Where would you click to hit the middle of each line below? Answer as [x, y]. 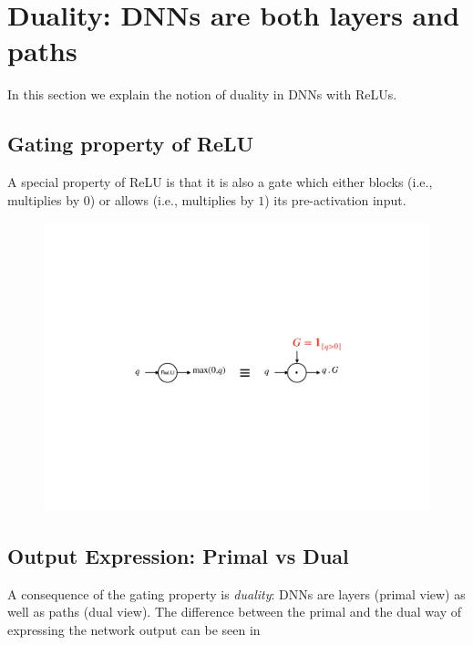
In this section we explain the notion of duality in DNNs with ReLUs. [202, 94]
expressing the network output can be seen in [134, 629]
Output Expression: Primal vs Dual [178, 555]
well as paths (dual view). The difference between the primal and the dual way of [234, 612]
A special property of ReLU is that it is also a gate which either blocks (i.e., [220, 182]
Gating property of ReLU [131, 144]
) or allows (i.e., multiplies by [172, 199]
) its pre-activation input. [335, 199]
